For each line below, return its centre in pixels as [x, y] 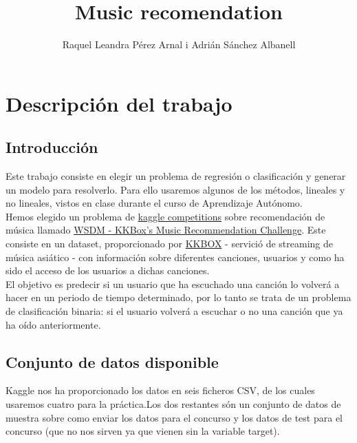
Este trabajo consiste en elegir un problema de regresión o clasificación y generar [176, 176]
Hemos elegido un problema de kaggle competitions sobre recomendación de [165, 216]
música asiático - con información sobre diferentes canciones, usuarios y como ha [175, 257]
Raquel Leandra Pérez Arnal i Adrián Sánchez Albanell [179, 44]
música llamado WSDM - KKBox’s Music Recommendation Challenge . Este [166, 230]
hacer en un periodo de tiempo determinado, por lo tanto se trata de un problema [178, 297]
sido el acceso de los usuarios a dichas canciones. [108, 270]
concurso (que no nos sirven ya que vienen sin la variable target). [143, 431]
